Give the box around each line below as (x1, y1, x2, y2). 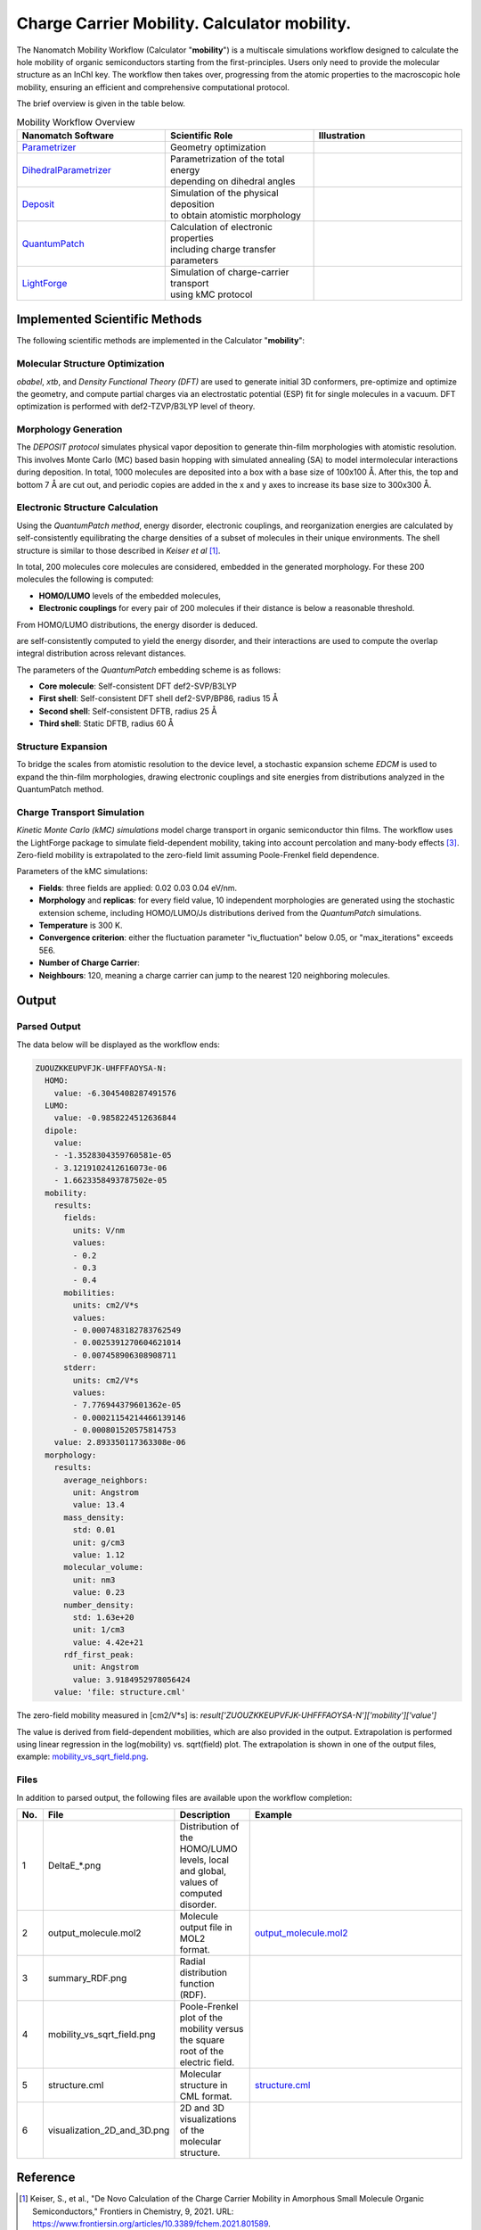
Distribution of (179, 1820, 240, 1832)
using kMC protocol (170, 288, 253, 301)
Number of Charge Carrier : (38, 957, 140, 968)
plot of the (179, 2011, 223, 2024)
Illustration (318, 129, 365, 142)
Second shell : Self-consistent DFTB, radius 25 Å (38, 706, 217, 716)
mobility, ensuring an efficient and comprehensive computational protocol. (16, 81, 289, 93)
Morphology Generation (16, 424, 123, 436)
